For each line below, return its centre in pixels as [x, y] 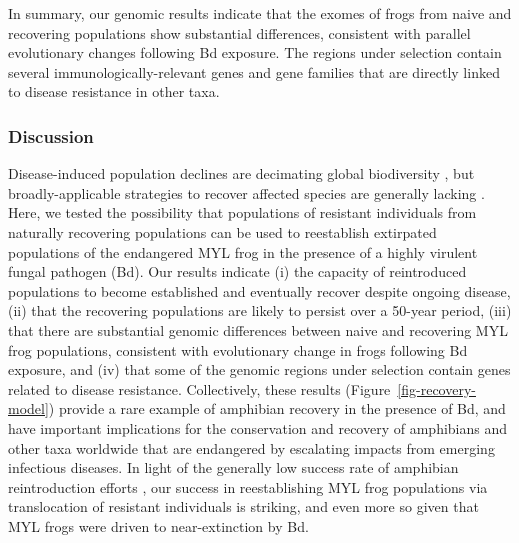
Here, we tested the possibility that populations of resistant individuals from [242, 212]
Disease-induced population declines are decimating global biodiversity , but [241, 173]
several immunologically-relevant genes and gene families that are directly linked [254, 71]
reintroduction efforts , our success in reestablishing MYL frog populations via [248, 486]
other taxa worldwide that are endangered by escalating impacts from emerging [251, 447]
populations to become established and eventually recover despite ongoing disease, [259, 290]
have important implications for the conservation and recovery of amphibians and [258, 427]
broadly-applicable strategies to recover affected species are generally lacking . [246, 192]
